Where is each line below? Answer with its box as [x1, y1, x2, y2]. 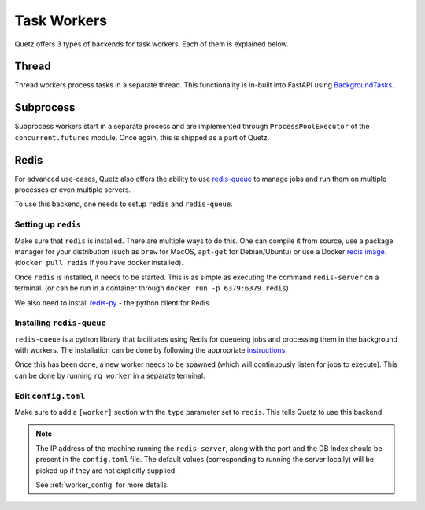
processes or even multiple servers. [14, 185, 131, 194]
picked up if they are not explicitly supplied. [35, 465, 177, 475]
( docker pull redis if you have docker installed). [14, 258, 184, 268]
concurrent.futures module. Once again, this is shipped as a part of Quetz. [14, 132, 270, 142]
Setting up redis [14, 219, 82, 230]
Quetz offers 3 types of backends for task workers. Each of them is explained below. [14, 39, 289, 49]
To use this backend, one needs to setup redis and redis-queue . [14, 199, 234, 209]
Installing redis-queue [14, 317, 106, 328]
